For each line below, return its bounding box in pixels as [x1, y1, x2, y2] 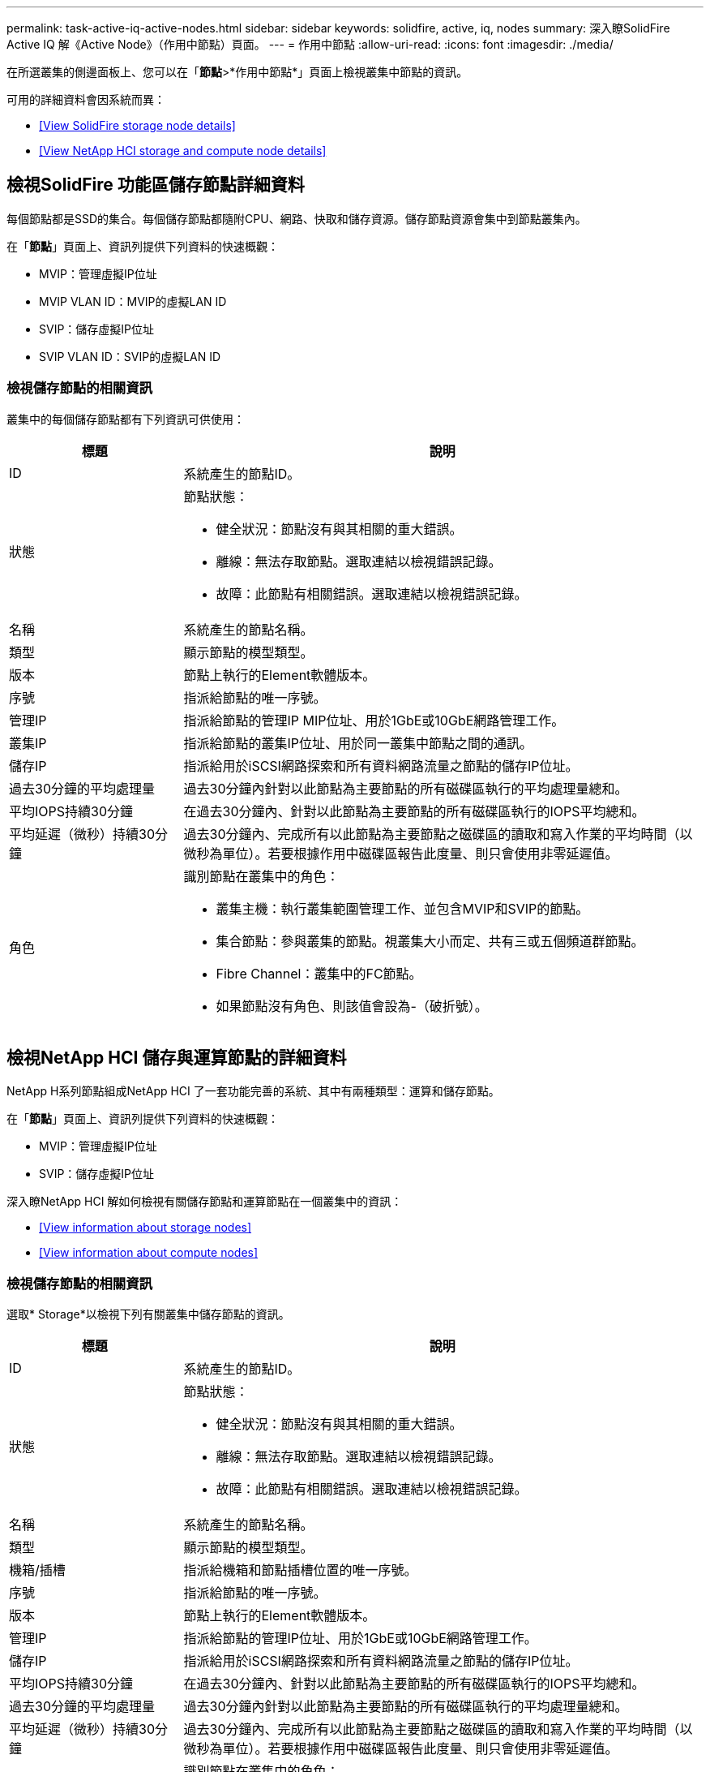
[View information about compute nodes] [39, 1245, 259, 1260]
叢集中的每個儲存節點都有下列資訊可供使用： [6, 411, 245, 426]
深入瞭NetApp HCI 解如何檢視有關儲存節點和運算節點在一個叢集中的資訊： [6, 1194, 403, 1209]
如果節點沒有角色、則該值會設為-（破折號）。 [216, 997, 488, 1014]
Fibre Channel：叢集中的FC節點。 [216, 965, 422, 982]
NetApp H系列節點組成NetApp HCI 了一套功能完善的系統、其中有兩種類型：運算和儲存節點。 [6, 1084, 500, 1099]
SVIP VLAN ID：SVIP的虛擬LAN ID [39, 349, 221, 363]
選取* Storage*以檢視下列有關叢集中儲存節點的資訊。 [6, 1307, 290, 1322]
